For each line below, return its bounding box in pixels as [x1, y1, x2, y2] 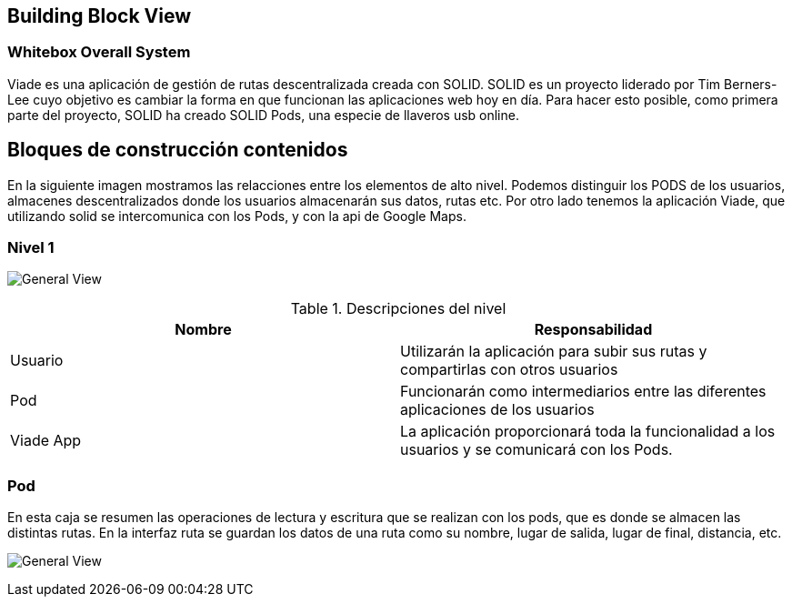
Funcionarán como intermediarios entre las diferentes [400, 382, 767, 401]
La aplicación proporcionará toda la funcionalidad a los [400, 422, 776, 441]
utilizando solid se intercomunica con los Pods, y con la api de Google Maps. [7, 207, 466, 224]
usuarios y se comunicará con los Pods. [400, 440, 673, 459]
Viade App [10, 431, 82, 450]
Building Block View [7, 5, 192, 27]
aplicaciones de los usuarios [400, 400, 595, 419]
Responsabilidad [534, 320, 653, 339]
